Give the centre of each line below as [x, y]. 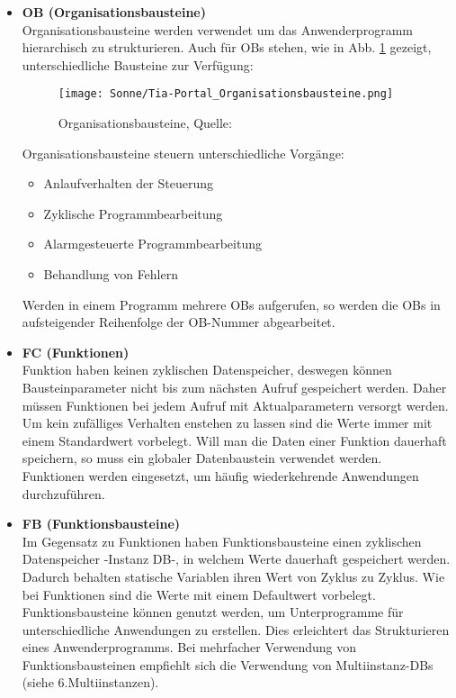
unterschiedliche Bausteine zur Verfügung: [138, 64]
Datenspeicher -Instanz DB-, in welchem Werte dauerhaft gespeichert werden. [236, 559]
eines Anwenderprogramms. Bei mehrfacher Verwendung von [189, 647]
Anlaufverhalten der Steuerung [128, 183]
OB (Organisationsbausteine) [114, 12]
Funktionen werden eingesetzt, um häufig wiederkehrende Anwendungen [220, 475]
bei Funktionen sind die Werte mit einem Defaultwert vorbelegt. [199, 594]
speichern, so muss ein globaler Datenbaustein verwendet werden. [202, 458]
